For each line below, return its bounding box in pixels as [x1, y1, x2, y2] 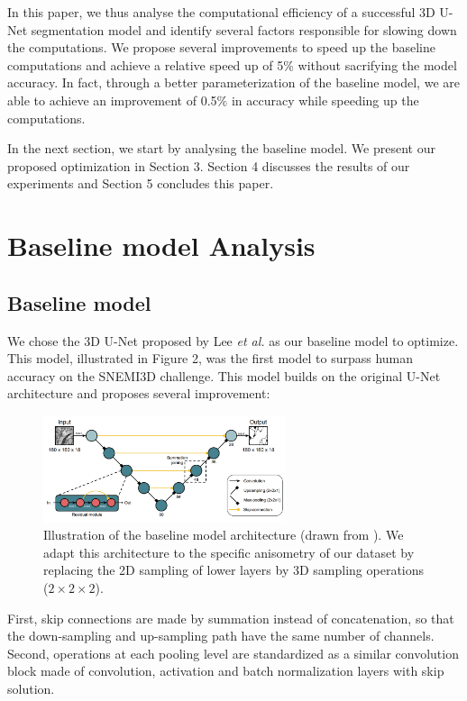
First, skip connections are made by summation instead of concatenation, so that [7, 608, 454, 627]
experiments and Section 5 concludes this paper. [7, 174, 274, 193]
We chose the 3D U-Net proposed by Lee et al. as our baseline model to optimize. [7, 331, 459, 350]
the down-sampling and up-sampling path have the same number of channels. [7, 626, 435, 645]
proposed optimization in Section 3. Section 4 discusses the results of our [7, 156, 410, 175]
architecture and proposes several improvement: [7, 384, 270, 403]
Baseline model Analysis [7, 227, 316, 264]
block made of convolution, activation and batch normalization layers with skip [7, 661, 444, 680]
